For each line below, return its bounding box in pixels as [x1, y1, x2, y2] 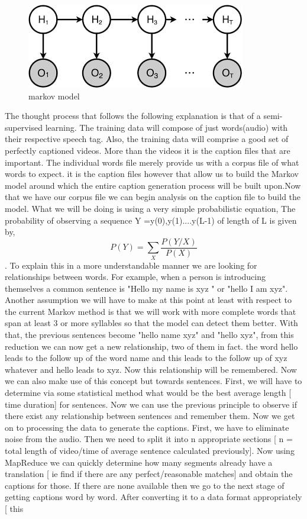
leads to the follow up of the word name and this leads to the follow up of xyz [5, 352, 287, 364]
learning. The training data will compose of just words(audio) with [45, 121, 288, 133]
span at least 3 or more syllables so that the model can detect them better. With [5, 317, 298, 329]
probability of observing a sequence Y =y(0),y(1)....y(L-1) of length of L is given [5, 214, 297, 226]
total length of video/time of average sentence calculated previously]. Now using [5, 444, 295, 457]
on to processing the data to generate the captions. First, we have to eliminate [5, 421, 289, 433]
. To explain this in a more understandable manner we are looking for [5, 259, 257, 271]
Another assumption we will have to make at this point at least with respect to [5, 294, 292, 306]
